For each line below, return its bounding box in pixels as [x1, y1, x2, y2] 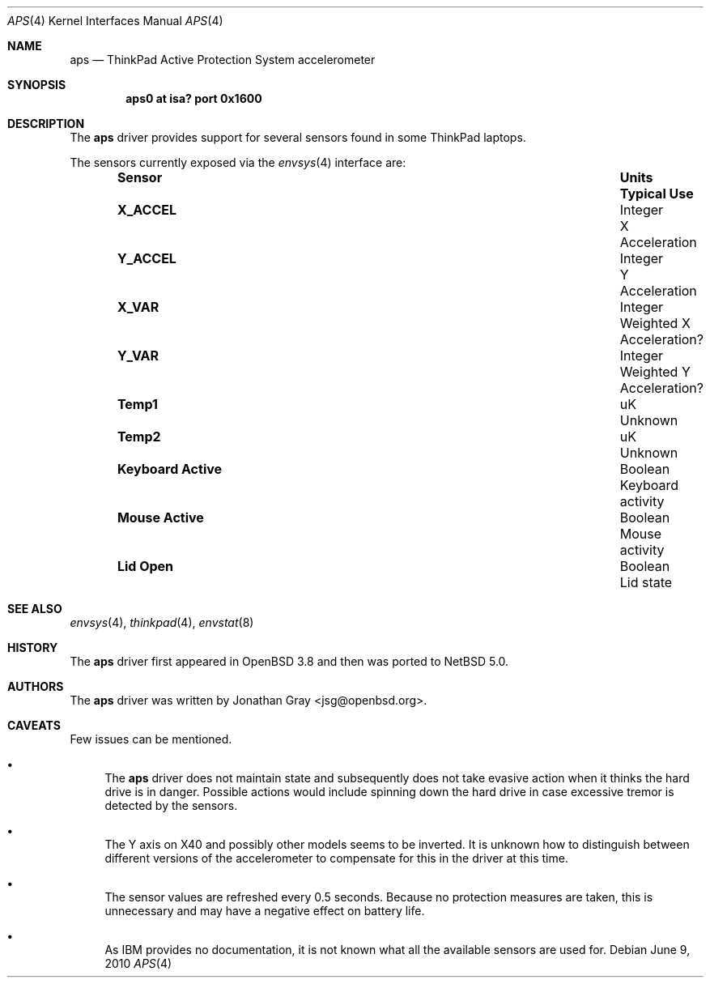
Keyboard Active [117, 461, 223, 477]
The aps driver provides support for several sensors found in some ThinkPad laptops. [70, 130, 526, 144]
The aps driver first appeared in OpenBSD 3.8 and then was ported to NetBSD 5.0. [70, 654, 509, 668]
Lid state [619, 574, 673, 590]
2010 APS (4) [104, 956, 172, 970]
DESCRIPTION [7, 117, 85, 130]
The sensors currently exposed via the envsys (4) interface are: [70, 155, 406, 169]
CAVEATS [7, 718, 61, 732]
